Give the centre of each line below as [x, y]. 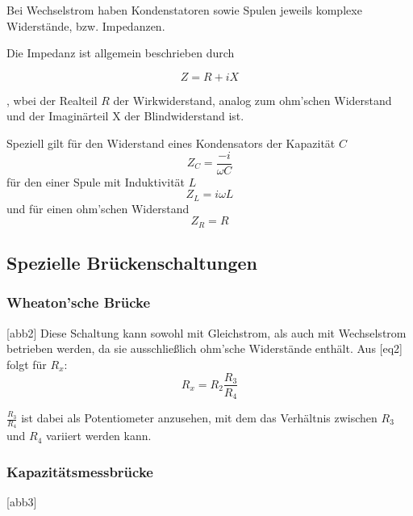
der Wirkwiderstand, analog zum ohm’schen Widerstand [252, 100]
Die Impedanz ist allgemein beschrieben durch [121, 53]
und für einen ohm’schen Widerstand [98, 208]
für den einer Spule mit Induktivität [96, 181]
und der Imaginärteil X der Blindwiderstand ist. [125, 116]
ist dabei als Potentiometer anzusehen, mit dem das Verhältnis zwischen [199, 418]
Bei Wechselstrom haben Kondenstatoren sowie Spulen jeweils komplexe [184, 10]
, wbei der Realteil [52, 100]
